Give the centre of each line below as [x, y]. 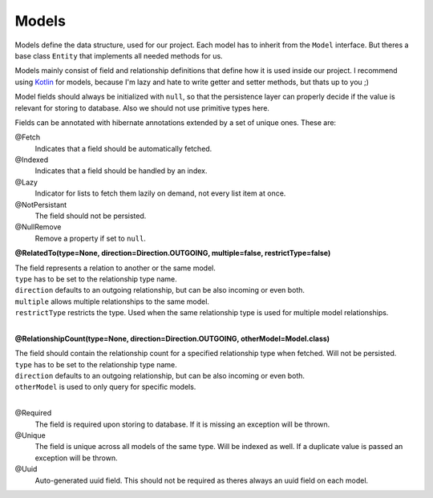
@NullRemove [38, 227]
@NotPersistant [41, 204]
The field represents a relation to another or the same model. [115, 268]
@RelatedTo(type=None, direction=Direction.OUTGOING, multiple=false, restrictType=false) [173, 253]
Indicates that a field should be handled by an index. [121, 171]
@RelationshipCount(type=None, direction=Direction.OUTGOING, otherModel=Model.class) [172, 338]
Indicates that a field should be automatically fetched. [123, 148]
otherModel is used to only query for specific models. [105, 387]
